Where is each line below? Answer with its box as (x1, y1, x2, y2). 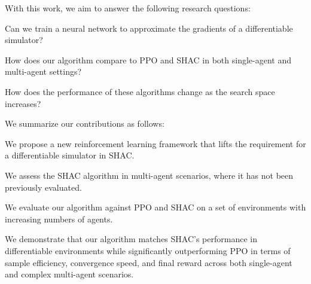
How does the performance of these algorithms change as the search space (5, 85, 275, 97)
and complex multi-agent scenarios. (5, 268, 134, 280)
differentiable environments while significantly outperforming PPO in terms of (5, 244, 291, 256)
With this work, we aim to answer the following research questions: (5, 2, 251, 14)
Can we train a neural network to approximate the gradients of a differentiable (5, 22, 293, 34)
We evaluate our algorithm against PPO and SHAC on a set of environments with (5, 201, 306, 213)
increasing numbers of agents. (5, 212, 113, 225)
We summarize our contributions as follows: (5, 117, 164, 130)
